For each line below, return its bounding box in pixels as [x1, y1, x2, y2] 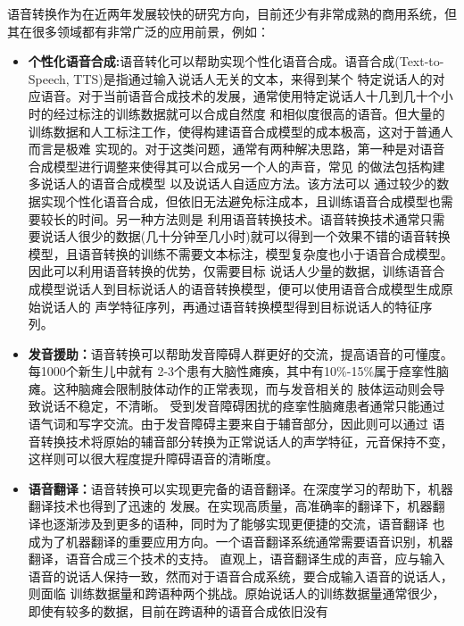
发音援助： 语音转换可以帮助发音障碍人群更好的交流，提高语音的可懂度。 [28, 344, 453, 363]
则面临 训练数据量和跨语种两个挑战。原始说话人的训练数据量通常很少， [28, 584, 445, 603]
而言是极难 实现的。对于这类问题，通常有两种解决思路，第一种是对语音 [28, 139, 445, 158]
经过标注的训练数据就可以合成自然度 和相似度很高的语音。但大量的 [53, 104, 445, 122]
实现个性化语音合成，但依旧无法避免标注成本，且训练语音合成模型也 [40, 191, 441, 210]
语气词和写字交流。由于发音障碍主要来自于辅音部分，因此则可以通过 [28, 414, 428, 433]
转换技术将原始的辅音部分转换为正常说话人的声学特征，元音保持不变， [40, 431, 453, 450]
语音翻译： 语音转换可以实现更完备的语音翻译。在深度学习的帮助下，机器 [28, 479, 453, 497]
